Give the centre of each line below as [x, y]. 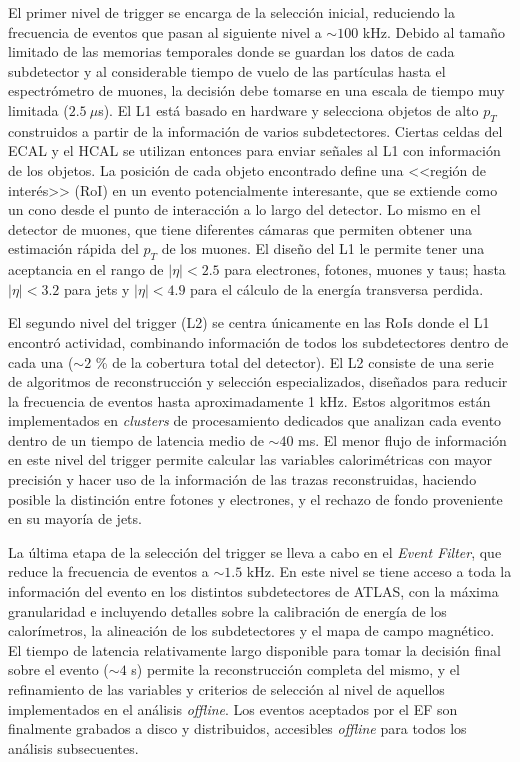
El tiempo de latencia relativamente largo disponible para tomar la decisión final [254, 649]
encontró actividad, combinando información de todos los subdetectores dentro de [258, 341]
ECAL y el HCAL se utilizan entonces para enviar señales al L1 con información [254, 150]
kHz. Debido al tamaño [433, 31]
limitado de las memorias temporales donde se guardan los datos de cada [231, 51]
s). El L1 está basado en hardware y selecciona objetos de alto [288, 109]
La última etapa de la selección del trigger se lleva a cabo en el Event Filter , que [255, 551]
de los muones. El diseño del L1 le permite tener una [323, 248]
